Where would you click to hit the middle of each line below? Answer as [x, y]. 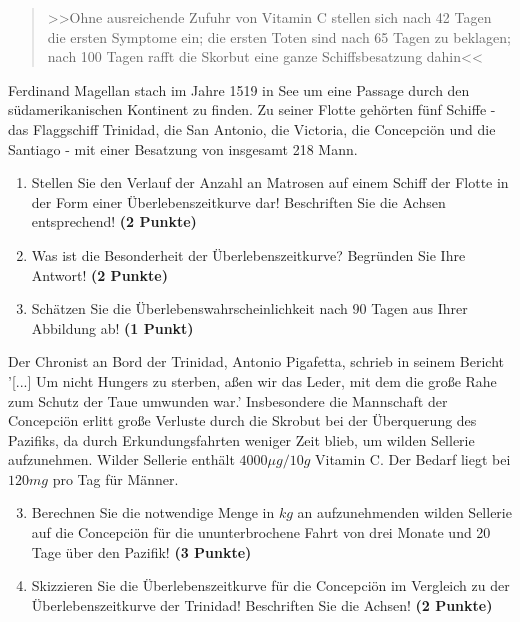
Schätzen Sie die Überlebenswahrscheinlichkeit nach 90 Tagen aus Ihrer [249, 308]
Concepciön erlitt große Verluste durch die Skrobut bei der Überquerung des [242, 420]
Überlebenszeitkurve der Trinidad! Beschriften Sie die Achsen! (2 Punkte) [262, 604]
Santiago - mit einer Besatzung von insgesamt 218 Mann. [183, 148]
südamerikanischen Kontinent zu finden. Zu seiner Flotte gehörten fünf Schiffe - [252, 109]
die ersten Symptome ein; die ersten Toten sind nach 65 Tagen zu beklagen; [279, 36]
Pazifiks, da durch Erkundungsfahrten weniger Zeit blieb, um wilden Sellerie [241, 439]
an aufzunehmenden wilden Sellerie [404, 512]
